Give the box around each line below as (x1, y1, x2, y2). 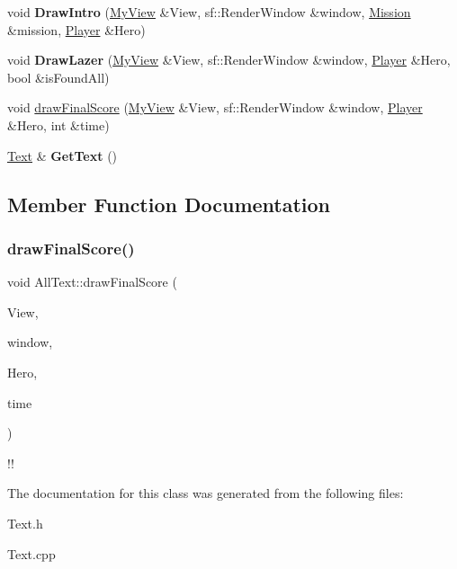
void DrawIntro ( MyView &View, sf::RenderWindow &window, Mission (7, 3, 411, 21)
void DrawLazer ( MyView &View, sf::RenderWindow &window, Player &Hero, (7, 50, 451, 69)
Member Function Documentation (7, 190, 331, 218)
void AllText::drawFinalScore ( (7, 272, 177, 291)
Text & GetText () (7, 146, 118, 164)
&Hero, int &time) (7, 115, 110, 134)
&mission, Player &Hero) (7, 20, 146, 39)
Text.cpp (7, 544, 56, 563)
